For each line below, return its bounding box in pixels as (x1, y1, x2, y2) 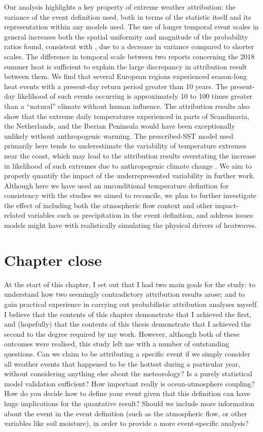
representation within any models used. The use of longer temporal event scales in (4, 21, 259, 32)
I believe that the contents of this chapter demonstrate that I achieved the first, (4, 308, 252, 319)
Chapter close (4, 249, 102, 270)
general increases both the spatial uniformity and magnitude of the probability (4, 31, 248, 42)
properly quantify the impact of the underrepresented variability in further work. (4, 170, 255, 181)
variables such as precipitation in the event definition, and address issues (27, 210, 253, 220)
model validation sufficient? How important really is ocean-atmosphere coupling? (4, 378, 255, 388)
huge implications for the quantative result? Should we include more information (4, 398, 254, 408)
